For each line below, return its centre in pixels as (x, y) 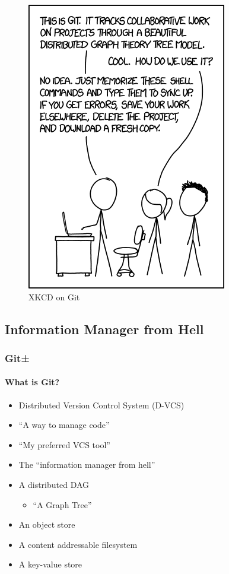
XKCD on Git (54, 296)
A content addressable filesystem (78, 544)
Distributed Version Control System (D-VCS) (101, 405)
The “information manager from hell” (87, 464)
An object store (47, 524)
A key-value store (50, 564)
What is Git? (32, 382)
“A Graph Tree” (62, 504)
